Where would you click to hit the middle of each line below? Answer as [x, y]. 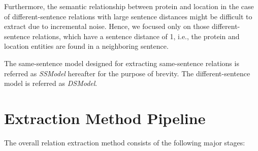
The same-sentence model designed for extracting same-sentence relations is [122, 63]
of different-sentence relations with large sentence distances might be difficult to [128, 16]
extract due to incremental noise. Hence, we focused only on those [107, 26]
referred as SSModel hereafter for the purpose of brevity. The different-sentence [127, 73]
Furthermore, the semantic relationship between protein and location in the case [129, 6]
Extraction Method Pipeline [105, 118]
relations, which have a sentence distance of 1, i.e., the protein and [136, 36]
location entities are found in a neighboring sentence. [86, 46]
